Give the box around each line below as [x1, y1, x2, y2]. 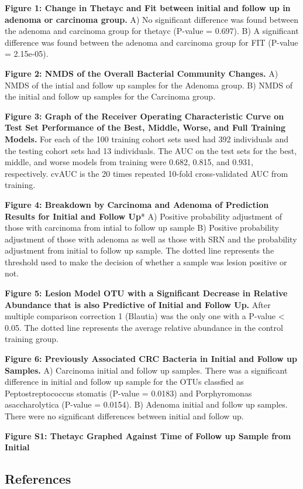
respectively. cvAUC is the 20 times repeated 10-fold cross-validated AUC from [5, 167, 288, 179]
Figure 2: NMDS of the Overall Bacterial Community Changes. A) [5, 67, 278, 79]
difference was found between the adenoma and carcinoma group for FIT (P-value [5, 36, 298, 48]
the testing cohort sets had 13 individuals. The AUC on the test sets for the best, [5, 144, 297, 156]
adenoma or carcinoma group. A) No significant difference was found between [5, 13, 298, 25]
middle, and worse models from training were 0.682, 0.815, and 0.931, [5, 156, 253, 168]
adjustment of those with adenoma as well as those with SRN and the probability [5, 232, 297, 245]
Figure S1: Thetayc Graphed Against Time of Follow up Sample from [5, 429, 291, 442]
